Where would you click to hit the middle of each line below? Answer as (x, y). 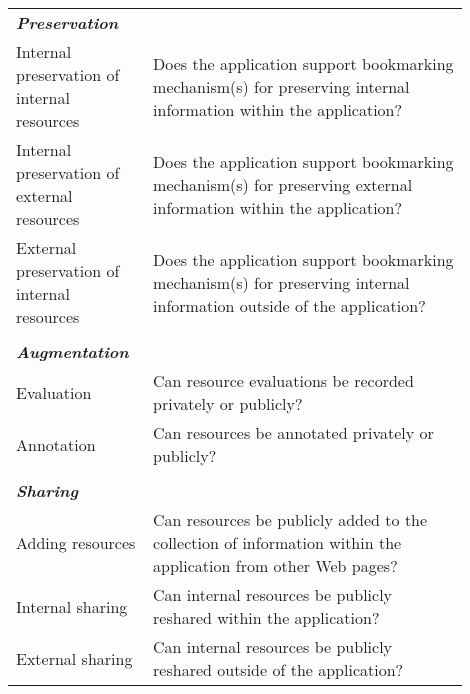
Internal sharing (72, 606)
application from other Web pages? (275, 565)
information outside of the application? (289, 305)
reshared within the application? (266, 617)
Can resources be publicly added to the (290, 519)
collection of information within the (277, 542)
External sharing (74, 658)
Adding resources (76, 542)
